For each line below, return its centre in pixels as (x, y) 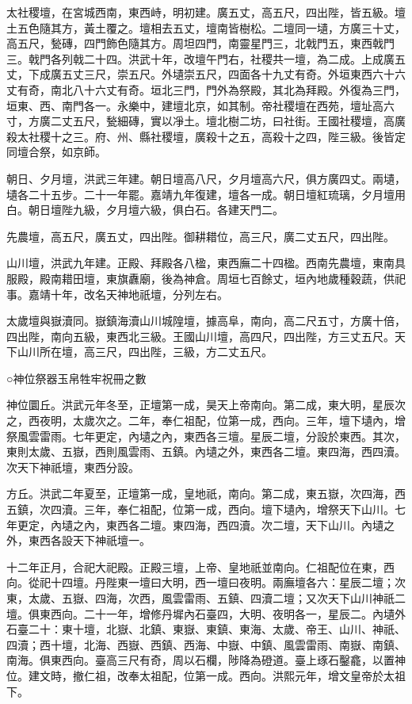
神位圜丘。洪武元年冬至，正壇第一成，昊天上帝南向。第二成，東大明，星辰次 (206, 405)
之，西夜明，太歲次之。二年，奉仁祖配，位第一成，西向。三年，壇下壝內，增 (206, 421)
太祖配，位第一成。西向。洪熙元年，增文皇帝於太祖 (272, 675)
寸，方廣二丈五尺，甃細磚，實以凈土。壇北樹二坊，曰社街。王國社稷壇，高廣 (206, 121)
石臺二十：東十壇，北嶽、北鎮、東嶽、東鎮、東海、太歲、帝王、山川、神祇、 (206, 629)
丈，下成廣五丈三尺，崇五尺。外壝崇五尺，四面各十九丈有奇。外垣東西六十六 (206, 74)
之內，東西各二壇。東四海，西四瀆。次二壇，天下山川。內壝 (228, 524)
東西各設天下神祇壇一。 (89, 540)
